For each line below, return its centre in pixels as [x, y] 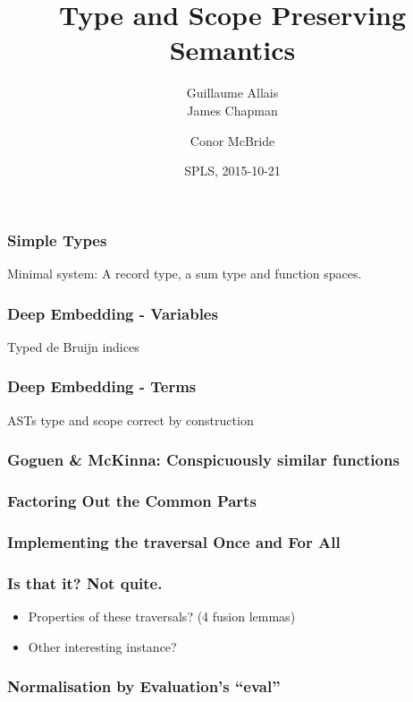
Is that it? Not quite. [85, 582]
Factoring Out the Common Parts [132, 500]
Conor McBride [232, 140]
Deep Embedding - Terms [102, 386]
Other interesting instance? [102, 646]
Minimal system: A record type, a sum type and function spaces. [185, 273]
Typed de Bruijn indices [73, 346]
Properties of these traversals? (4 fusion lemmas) [162, 616]
